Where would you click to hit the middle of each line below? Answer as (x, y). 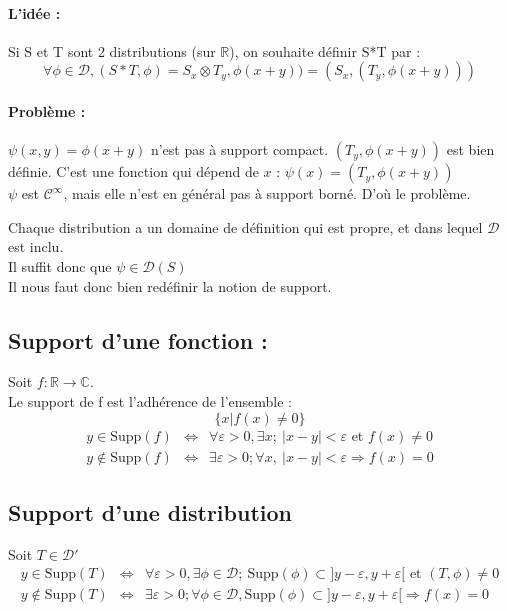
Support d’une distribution (150, 512)
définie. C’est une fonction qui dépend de (133, 171)
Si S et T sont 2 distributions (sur (112, 50)
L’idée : (34, 12)
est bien (470, 149)
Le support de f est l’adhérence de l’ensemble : (150, 400)
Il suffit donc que (60, 265)
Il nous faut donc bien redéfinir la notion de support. (170, 285)
